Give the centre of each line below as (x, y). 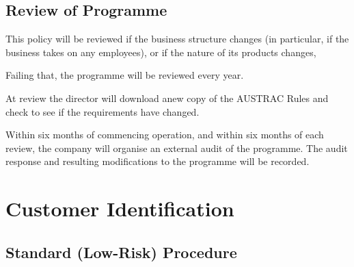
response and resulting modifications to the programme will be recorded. (158, 161)
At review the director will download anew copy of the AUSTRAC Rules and (167, 98)
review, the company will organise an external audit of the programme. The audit (177, 148)
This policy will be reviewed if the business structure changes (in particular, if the (177, 39)
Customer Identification (120, 208)
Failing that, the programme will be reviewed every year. (125, 75)
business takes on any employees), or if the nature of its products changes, (161, 52)
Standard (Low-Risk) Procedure (121, 252)
